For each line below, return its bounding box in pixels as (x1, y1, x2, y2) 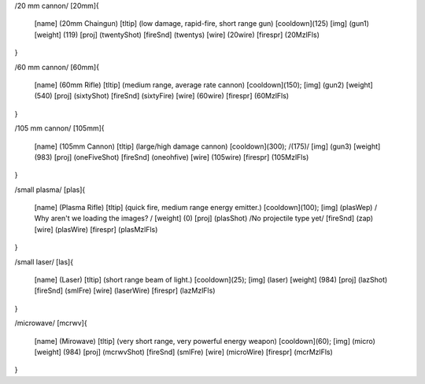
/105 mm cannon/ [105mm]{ (14, 124, 105, 133)
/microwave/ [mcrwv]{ (14, 319, 87, 328)
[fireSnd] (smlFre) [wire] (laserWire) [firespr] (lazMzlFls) (34, 286, 216, 295)
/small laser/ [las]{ (14, 257, 74, 267)
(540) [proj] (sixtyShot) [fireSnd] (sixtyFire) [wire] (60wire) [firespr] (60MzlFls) (34, 91, 290, 101)
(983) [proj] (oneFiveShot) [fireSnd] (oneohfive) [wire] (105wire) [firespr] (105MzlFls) (34, 152, 309, 161)
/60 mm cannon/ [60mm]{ (14, 62, 100, 72)
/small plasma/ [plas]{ (14, 185, 86, 194)
